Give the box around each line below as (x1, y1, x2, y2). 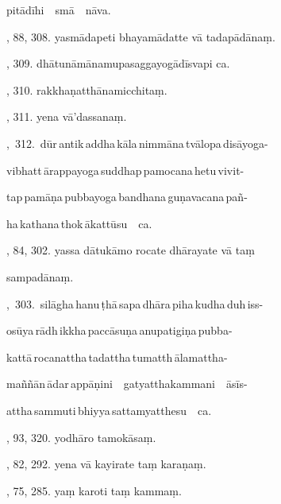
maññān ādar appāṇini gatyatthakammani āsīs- (6, 375, 248, 392)
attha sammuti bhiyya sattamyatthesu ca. (6, 401, 212, 418)
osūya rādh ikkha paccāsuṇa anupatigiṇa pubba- (6, 322, 233, 339)
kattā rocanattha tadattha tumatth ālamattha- (6, 348, 228, 365)
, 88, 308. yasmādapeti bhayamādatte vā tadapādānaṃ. (6, 28, 275, 45)
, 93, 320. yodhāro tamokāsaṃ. (6, 428, 156, 445)
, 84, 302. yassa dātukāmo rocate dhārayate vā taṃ (6, 242, 255, 258)
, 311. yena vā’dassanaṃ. (6, 108, 127, 125)
